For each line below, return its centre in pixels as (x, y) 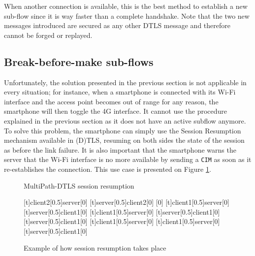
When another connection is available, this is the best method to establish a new (126, 6)
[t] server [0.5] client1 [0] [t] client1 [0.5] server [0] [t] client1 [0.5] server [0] (122, 221)
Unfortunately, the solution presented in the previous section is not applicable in (125, 82)
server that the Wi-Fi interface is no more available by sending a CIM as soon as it (128, 159)
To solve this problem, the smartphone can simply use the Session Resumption (123, 130)
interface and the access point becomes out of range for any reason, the (111, 101)
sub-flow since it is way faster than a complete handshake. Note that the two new (127, 16)
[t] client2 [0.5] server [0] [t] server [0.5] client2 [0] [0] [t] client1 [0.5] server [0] (127, 202)
